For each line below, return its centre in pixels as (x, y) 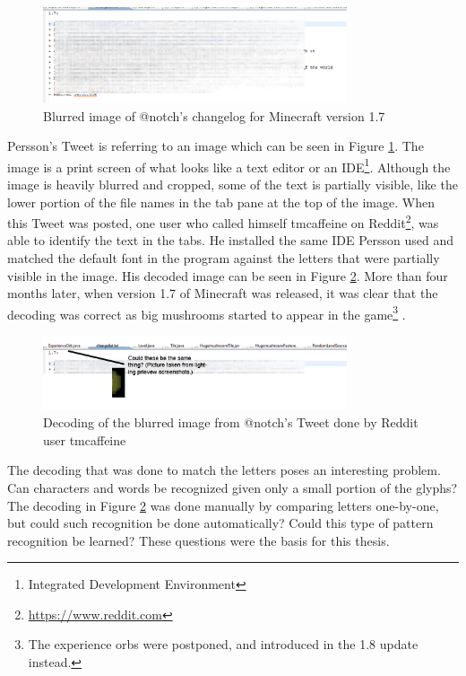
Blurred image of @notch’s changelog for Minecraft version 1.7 (214, 115)
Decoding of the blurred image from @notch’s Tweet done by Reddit (231, 422)
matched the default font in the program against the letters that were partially (224, 258)
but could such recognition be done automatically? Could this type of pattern (220, 523)
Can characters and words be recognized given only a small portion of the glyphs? (233, 487)
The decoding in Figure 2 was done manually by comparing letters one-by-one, (223, 505)
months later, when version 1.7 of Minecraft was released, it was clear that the (223, 293)
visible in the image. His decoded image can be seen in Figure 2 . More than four (228, 275)
